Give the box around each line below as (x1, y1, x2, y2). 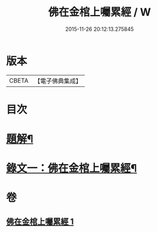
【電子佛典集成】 (34, 77, 82, 85)
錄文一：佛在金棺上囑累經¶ (6, 162, 137, 175)
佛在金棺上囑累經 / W (48, 5, 151, 19)
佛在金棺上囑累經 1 (6, 217, 74, 227)
